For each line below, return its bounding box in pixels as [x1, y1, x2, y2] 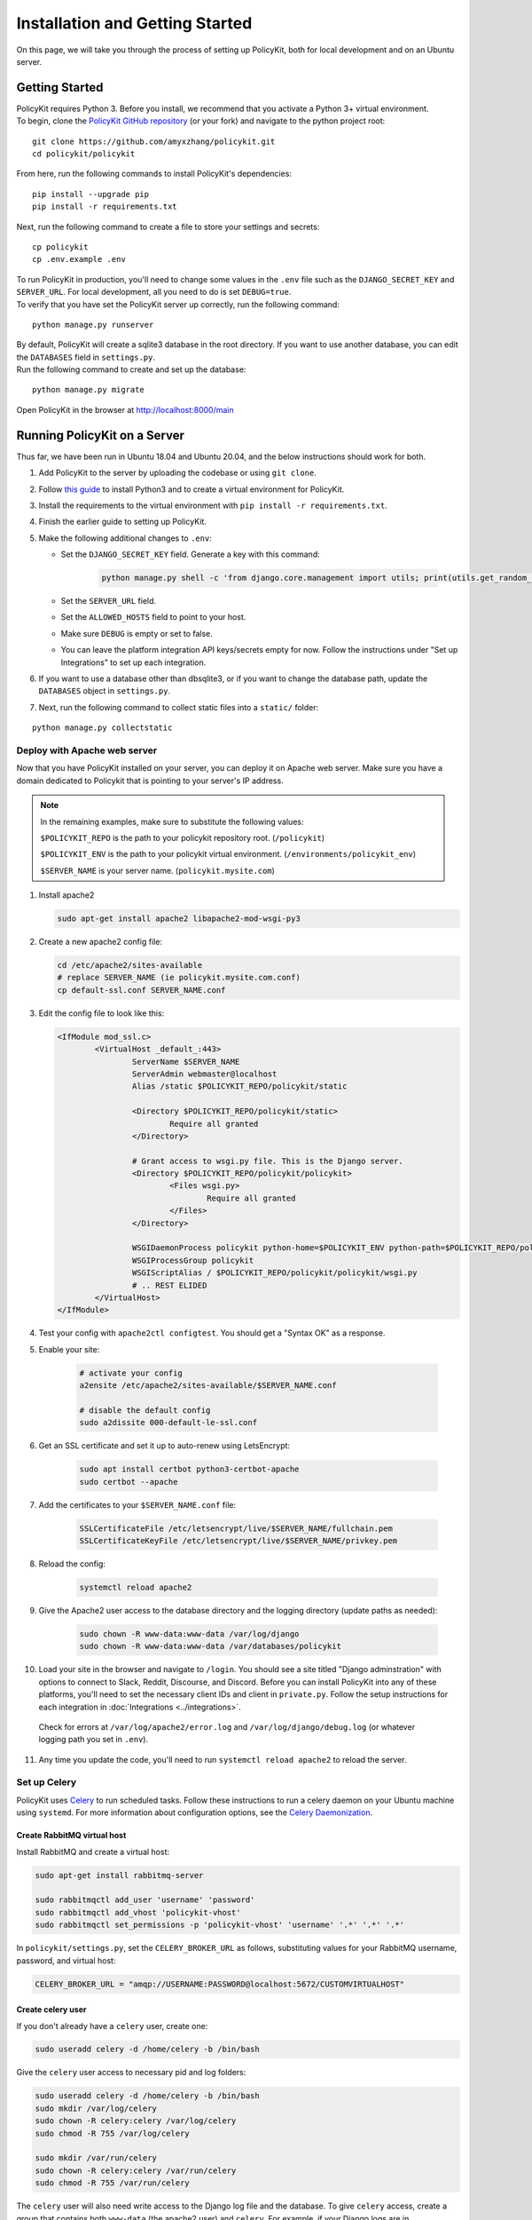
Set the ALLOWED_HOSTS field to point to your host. [60, 612, 246, 622]
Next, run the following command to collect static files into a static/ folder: [38, 702, 319, 712]
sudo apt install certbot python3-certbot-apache [79, 1464, 300, 1474]
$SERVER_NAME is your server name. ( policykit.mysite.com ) [40, 865, 275, 876]
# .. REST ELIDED [131, 1280, 207, 1290]
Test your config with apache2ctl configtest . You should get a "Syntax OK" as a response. [38, 1328, 386, 1338]
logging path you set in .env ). [38, 1734, 149, 1745]
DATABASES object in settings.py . [38, 686, 171, 696]
